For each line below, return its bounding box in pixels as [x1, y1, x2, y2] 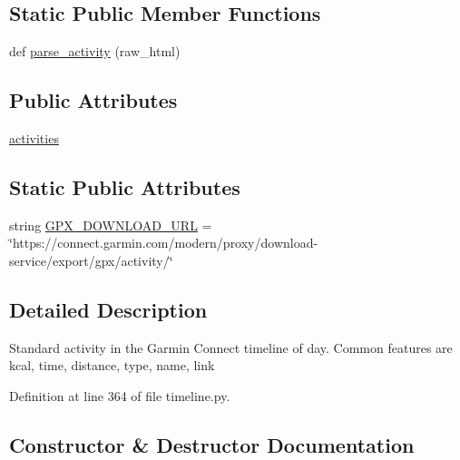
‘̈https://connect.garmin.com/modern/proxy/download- [9, 233, 318, 252]
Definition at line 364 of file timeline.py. [9, 386, 230, 405]
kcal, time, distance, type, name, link [9, 356, 215, 375]
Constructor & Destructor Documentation [9, 430, 415, 458]
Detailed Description [9, 295, 208, 323]
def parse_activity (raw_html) [9, 42, 181, 61]
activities [9, 129, 59, 147]
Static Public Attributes [9, 172, 240, 201]
